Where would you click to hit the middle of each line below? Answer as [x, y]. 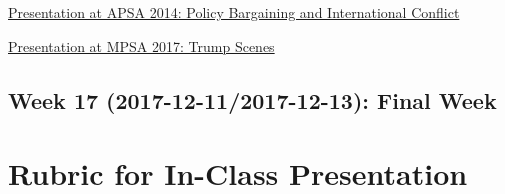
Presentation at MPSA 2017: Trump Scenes [141, 45]
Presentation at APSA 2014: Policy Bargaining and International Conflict [234, 12]
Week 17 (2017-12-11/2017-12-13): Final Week [252, 99]
